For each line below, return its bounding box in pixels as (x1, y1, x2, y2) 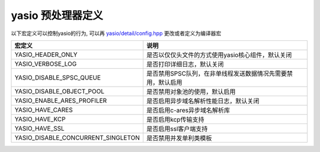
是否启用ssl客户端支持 (146, 125, 208, 133)
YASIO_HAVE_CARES (14, 106, 73, 114)
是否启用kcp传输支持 (146, 115, 204, 123)
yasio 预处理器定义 (11, 9, 103, 22)
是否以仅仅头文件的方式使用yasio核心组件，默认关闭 (146, 50, 292, 59)
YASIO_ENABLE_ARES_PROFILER (14, 96, 107, 104)
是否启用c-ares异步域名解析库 (146, 106, 231, 114)
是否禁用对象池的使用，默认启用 (146, 87, 236, 96)
